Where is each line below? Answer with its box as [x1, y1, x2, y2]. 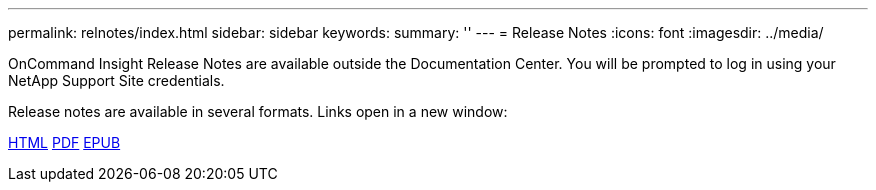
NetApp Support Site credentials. [8, 72, 225, 89]
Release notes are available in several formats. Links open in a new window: [8, 103, 508, 120]
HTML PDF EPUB [8, 134, 121, 151]
